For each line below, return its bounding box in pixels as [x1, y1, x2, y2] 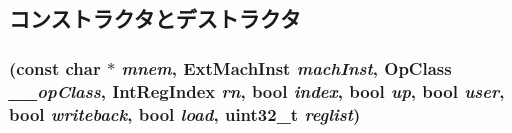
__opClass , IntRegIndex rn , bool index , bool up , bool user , [9, 78, 505, 103]
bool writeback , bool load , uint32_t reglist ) [9, 101, 361, 126]
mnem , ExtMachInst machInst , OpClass [121, 55, 452, 80]
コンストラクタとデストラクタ [9, 3, 301, 34]
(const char [9, 55, 101, 80]
